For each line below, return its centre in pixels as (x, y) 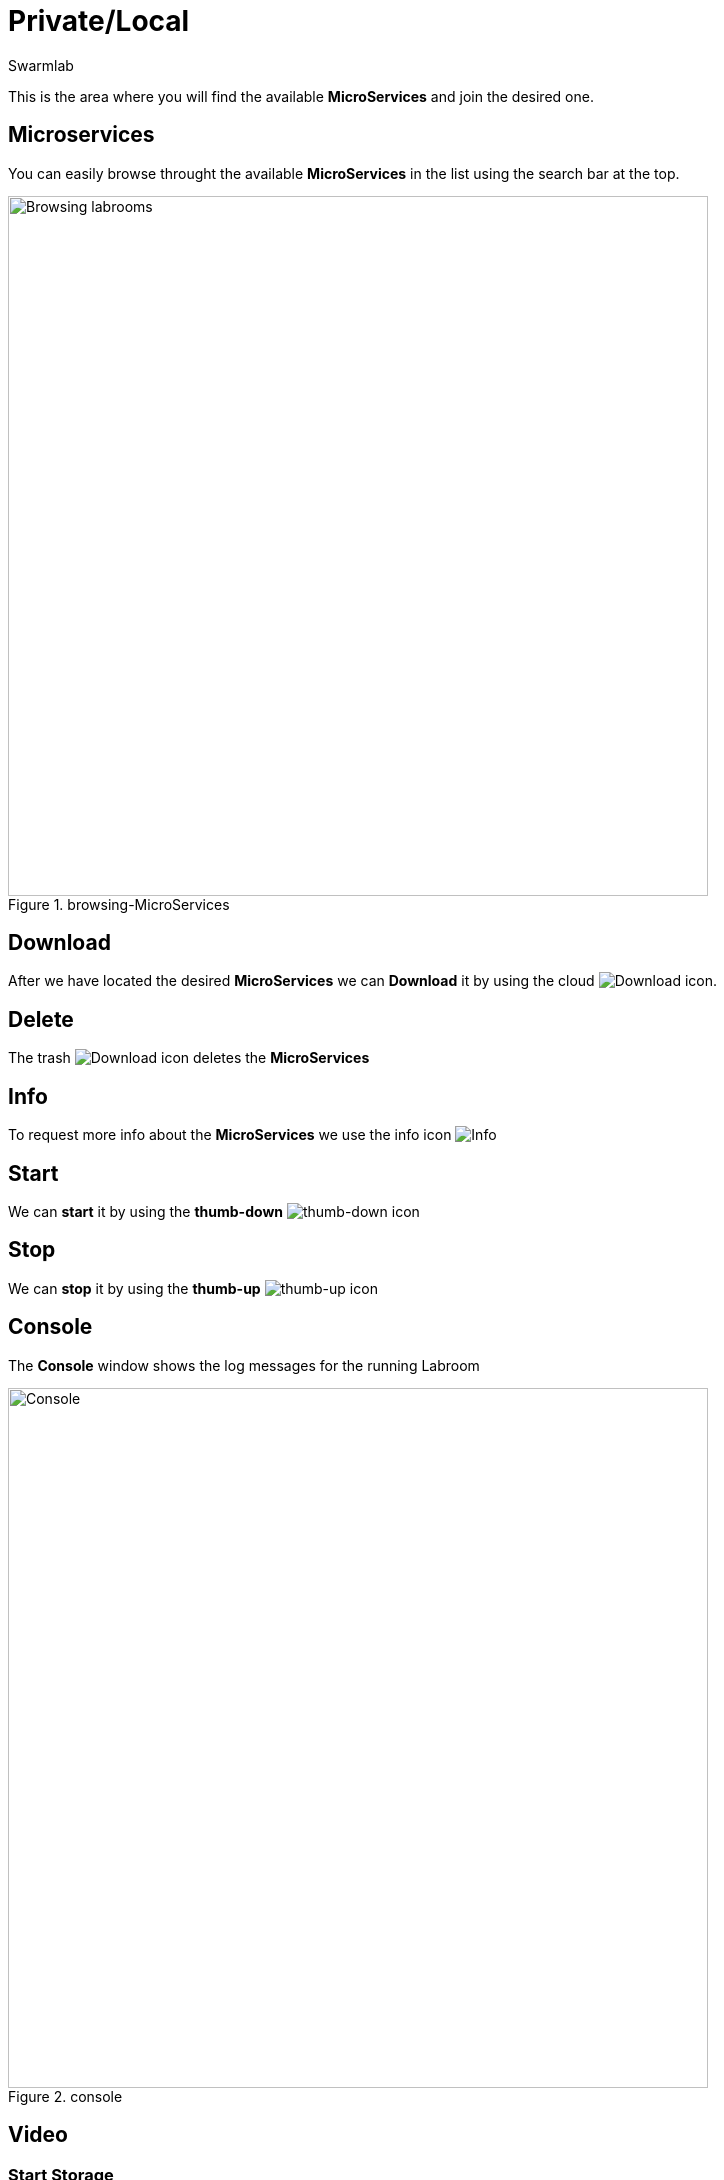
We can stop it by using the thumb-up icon (193, 1288)
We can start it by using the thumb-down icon (214, 1211)
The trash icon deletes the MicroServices (189, 1058)
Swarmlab (41, 65)
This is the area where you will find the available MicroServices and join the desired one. (301, 96)
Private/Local (99, 21)
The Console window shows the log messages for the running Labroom (244, 1365)
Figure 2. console (65, 2096)
